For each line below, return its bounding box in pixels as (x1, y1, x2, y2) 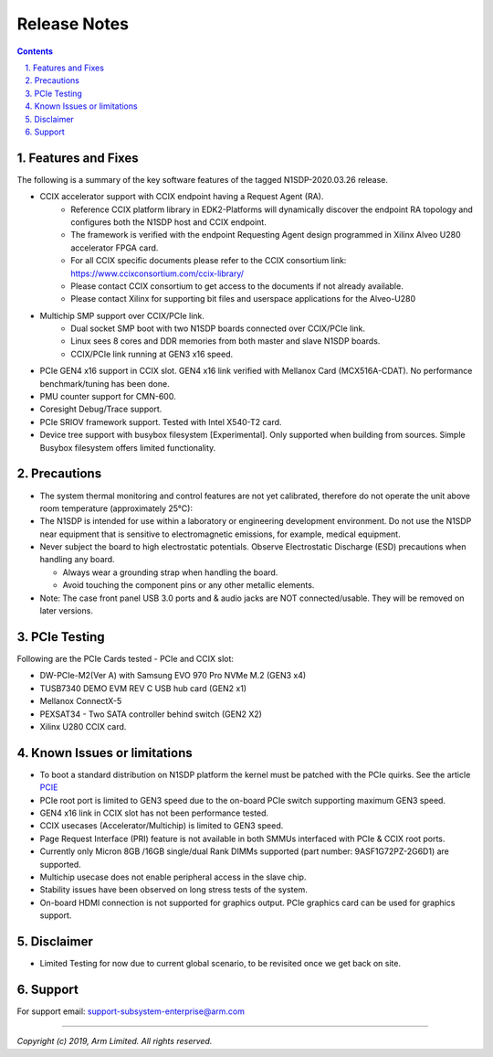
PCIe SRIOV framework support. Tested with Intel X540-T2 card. (39, 416, 282, 427)
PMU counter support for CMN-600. (39, 391, 177, 402)
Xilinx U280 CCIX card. (39, 721, 127, 731)
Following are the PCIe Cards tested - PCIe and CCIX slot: (16, 653, 235, 664)
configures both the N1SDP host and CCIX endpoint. (70, 216, 267, 228)
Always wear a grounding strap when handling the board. (62, 567, 278, 578)
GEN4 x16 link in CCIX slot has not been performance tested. (39, 807, 269, 818)
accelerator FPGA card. (70, 242, 159, 253)
